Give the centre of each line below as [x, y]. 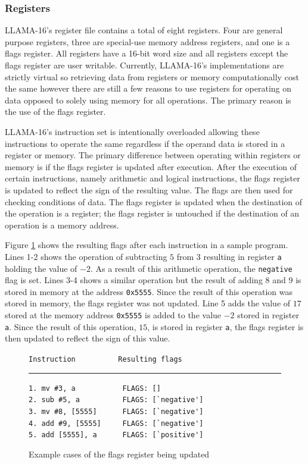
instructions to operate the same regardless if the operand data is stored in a [145, 143]
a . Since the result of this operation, [71, 326]
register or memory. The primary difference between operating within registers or [153, 155]
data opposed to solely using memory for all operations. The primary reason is [148, 100]
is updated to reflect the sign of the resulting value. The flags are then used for [149, 189]
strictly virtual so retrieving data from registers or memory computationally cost [152, 76]
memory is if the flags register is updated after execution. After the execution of [151, 166]
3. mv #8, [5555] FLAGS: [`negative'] [116, 411]
